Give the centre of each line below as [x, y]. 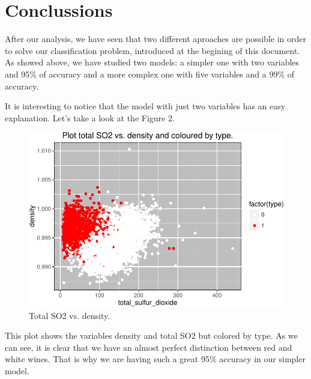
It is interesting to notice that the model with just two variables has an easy [145, 106]
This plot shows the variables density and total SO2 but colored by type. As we [151, 335]
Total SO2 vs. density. [70, 315]
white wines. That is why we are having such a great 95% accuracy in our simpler [155, 359]
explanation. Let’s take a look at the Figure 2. [90, 117]
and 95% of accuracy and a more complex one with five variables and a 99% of [149, 74]
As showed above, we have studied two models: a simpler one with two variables [152, 62]
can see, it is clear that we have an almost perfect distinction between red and [149, 347]
